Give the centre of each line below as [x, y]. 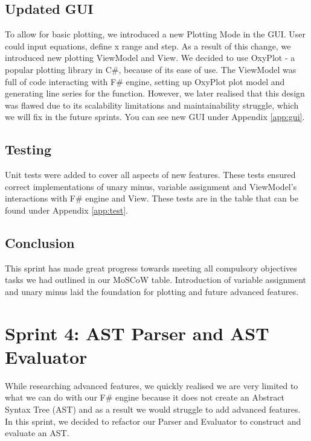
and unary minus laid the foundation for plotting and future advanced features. [152, 291]
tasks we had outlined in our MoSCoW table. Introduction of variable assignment [156, 280]
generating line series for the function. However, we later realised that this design [155, 93]
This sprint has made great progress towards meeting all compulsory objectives [151, 268]
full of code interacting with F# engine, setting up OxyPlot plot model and [145, 81]
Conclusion [40, 242]
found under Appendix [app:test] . [66, 210]
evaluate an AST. [37, 433]
